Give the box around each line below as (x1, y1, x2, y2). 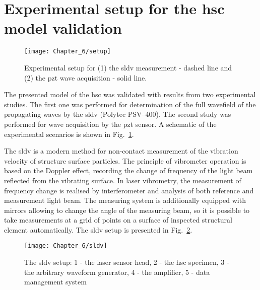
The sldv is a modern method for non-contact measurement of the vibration (4, 146, 238, 156)
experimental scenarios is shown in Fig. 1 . (4, 128, 134, 139)
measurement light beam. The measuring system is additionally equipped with (4, 195, 246, 205)
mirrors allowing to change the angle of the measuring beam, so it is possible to (4, 204, 250, 215)
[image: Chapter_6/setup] (24, 48, 111, 55)
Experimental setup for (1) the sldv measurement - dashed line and (24, 62, 232, 72)
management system (24, 276, 87, 287)
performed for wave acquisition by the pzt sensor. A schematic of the (4, 118, 217, 129)
